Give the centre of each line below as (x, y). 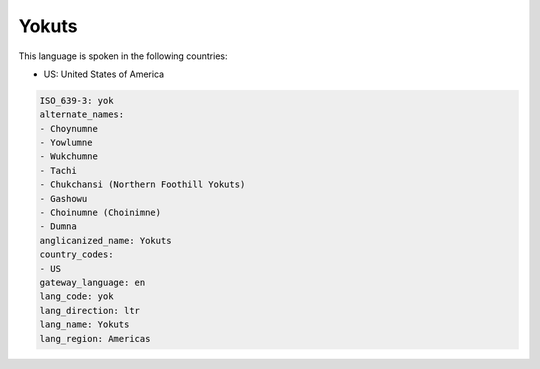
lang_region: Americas (95, 338)
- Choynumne (69, 128)
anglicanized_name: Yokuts (105, 240)
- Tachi (58, 170)
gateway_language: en (92, 282)
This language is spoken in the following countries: (123, 56)
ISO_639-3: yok (76, 100)
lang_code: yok (76, 296)
